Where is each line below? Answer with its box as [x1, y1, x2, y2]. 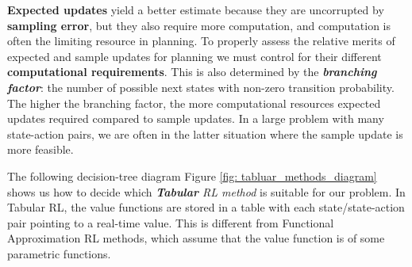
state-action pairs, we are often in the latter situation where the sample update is [7, 125, 403, 142]
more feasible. [7, 141, 74, 158]
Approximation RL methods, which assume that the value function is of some [7, 230, 385, 246]
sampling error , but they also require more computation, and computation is [7, 17, 391, 33]
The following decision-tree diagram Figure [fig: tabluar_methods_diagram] [7, 167, 377, 184]
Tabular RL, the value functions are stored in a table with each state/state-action [7, 199, 405, 216]
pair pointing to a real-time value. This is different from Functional [7, 214, 334, 231]
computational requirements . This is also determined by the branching [7, 63, 377, 80]
